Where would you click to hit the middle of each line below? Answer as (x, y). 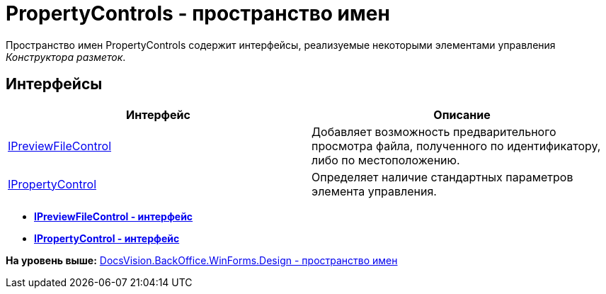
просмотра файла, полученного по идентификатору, (456, 146)
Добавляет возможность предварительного (434, 131)
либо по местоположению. (386, 160)
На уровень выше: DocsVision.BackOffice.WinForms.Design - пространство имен (202, 260)
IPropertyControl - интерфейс (107, 238)
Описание (462, 114)
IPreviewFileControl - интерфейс (114, 216)
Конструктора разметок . (66, 57)
